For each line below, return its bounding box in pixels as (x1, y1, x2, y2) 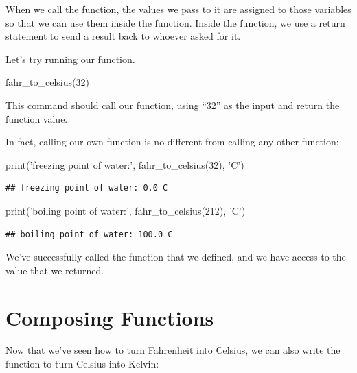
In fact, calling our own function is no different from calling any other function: (5, 134, 339, 149)
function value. (5, 111, 68, 125)
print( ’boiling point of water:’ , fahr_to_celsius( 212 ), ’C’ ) (5, 203, 246, 217)
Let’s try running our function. (5, 51, 135, 66)
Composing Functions (5, 303, 214, 331)
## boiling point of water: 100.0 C (5, 229, 173, 239)
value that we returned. (5, 263, 104, 277)
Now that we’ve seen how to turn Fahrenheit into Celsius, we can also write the (5, 343, 341, 357)
